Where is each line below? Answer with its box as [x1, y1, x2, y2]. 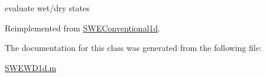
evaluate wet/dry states [5, 2, 90, 14]
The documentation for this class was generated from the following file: [5, 41, 262, 54]
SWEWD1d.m [5, 61, 57, 73]
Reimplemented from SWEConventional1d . [5, 21, 160, 34]
